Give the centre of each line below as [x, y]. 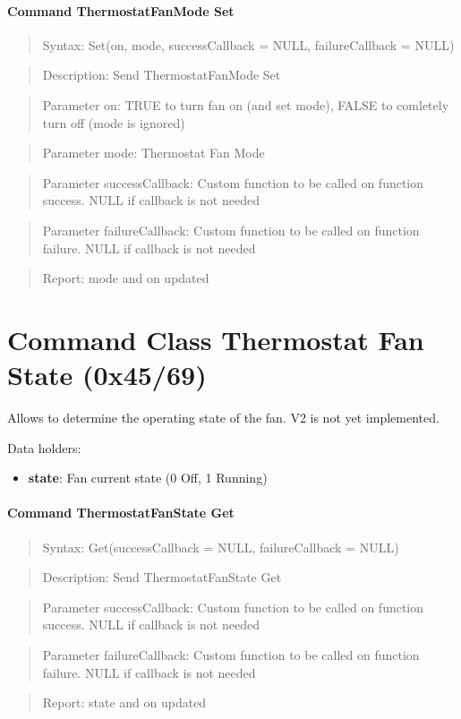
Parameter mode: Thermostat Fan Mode [154, 153]
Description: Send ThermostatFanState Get [162, 577]
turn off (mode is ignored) [114, 122]
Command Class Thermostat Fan [216, 339]
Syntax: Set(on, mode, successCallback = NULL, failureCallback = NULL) [248, 44]
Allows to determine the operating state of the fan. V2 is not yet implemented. [223, 418]
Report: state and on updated [124, 702]
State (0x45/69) [107, 375]
